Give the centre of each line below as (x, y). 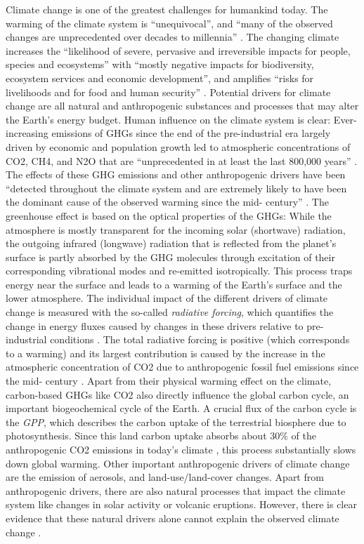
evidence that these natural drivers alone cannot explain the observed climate (173, 518)
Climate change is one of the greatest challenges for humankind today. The (167, 9)
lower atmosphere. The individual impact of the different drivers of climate (167, 298)
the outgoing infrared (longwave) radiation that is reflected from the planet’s (171, 243)
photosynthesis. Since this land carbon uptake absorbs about (136, 436)
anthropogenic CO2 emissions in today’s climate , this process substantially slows (181, 449)
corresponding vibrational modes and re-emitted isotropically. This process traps (179, 271)
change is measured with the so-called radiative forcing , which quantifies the (170, 312)
